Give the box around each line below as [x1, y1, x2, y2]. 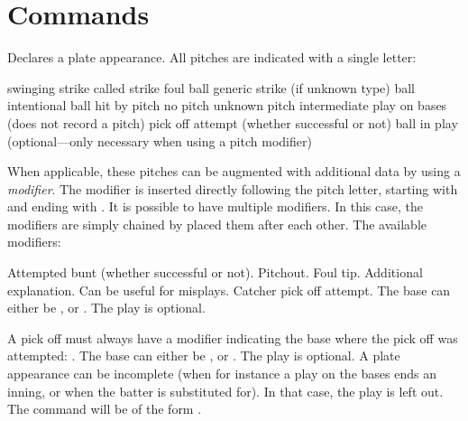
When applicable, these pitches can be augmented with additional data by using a [7, 162, 461, 181]
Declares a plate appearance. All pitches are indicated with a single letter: [7, 48, 417, 67]
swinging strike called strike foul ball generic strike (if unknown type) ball [7, 78, 415, 97]
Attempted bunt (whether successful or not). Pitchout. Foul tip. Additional [7, 263, 423, 282]
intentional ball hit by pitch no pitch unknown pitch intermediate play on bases [7, 96, 447, 115]
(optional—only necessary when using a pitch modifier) [7, 131, 312, 150]
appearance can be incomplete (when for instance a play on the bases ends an [7, 364, 436, 383]
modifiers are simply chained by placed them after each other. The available [7, 214, 427, 233]
